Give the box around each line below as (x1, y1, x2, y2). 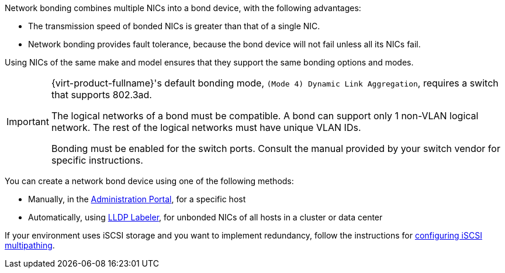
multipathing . (5, 240, 55, 250)
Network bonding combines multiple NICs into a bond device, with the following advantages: (5, 3, 361, 13)
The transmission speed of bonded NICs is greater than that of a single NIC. (28, 21, 320, 31)
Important (6, 116, 49, 127)
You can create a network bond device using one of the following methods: (5, 176, 294, 186)
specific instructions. (51, 154, 143, 166)
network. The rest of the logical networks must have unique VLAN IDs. (51, 122, 361, 133)
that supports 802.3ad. (51, 89, 152, 101)
